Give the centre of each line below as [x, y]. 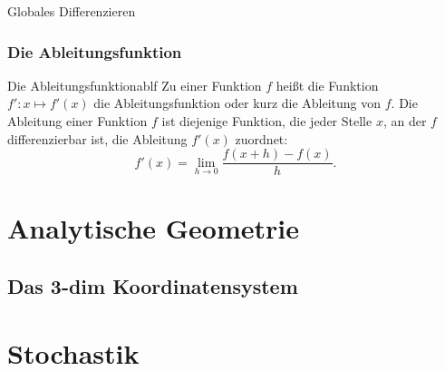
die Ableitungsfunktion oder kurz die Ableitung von [237, 103]
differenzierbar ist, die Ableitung [97, 138]
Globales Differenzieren [72, 11]
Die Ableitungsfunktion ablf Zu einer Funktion [135, 85]
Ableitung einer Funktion [77, 121]
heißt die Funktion [327, 85]
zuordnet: [261, 138]
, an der [405, 121]
